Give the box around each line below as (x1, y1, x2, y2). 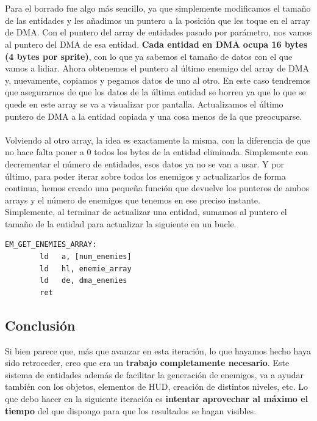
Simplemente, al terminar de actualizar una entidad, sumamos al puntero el (5, 205, 287, 218)
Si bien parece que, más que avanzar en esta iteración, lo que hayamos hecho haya (5, 344, 311, 357)
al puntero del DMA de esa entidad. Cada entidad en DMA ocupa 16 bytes (5, 37, 308, 50)
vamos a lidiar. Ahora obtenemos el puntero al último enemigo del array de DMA (5, 62, 310, 75)
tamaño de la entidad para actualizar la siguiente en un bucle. (5, 217, 237, 230)
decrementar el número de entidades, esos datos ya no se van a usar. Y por (5, 157, 284, 170)
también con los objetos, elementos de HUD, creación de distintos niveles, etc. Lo (5, 380, 308, 393)
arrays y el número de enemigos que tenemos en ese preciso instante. (5, 193, 260, 206)
